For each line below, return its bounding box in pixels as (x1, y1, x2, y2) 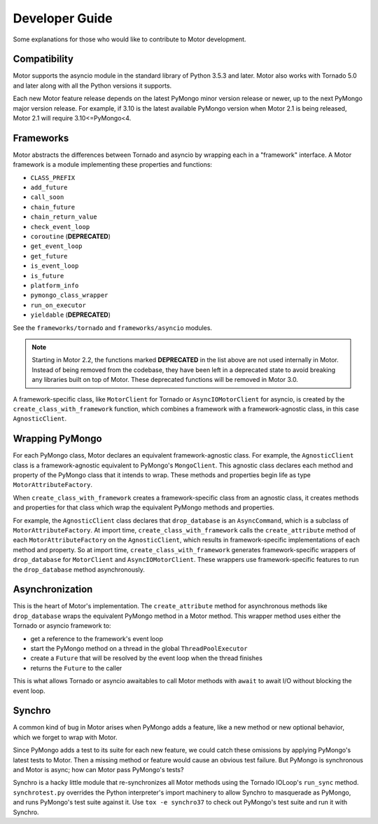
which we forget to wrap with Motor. (13, 733, 118, 741)
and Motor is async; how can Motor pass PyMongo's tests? (13, 766, 184, 774)
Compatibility (13, 53, 73, 65)
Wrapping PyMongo (13, 433, 102, 445)
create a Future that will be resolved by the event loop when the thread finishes (30, 654, 262, 662)
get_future (30, 252, 68, 260)
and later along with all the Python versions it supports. (13, 81, 172, 90)
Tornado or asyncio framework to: (13, 622, 111, 630)
